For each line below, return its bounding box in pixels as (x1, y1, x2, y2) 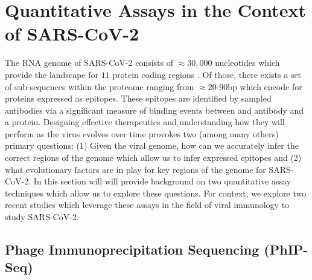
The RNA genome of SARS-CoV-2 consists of (5, 56, 174, 69)
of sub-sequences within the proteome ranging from (5, 80, 194, 93)
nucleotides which (215, 56, 280, 69)
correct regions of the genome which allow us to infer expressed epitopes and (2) (5, 151, 302, 164)
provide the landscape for (5, 68, 98, 80)
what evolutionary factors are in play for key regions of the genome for (5, 163, 266, 175)
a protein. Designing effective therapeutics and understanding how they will (5, 116, 285, 128)
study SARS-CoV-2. (5, 210, 79, 223)
